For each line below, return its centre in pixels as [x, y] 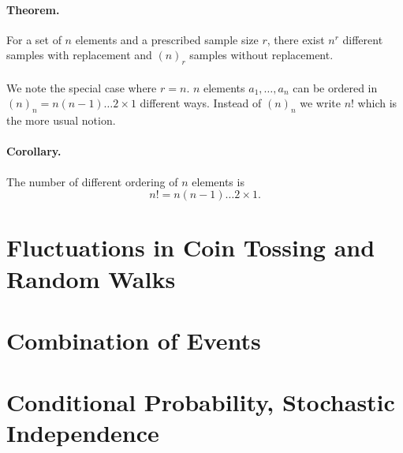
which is [377, 103]
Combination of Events [134, 340]
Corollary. [34, 151]
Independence [83, 433]
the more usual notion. [61, 120]
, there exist [296, 39]
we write [320, 103]
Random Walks [91, 278]
